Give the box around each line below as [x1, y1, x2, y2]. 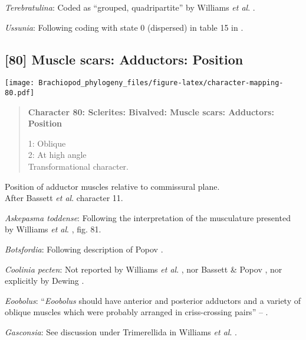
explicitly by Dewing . [5, 274, 84, 287]
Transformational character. [28, 160, 129, 173]
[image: [5, 79, 35, 88]
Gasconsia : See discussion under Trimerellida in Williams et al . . [5, 326, 237, 338]
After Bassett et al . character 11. [5, 192, 123, 204]
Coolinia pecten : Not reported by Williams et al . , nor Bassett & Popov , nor [5, 263, 282, 275]
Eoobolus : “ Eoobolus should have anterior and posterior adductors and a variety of [5, 294, 301, 306]
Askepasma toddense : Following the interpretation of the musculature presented [5, 211, 291, 224]
